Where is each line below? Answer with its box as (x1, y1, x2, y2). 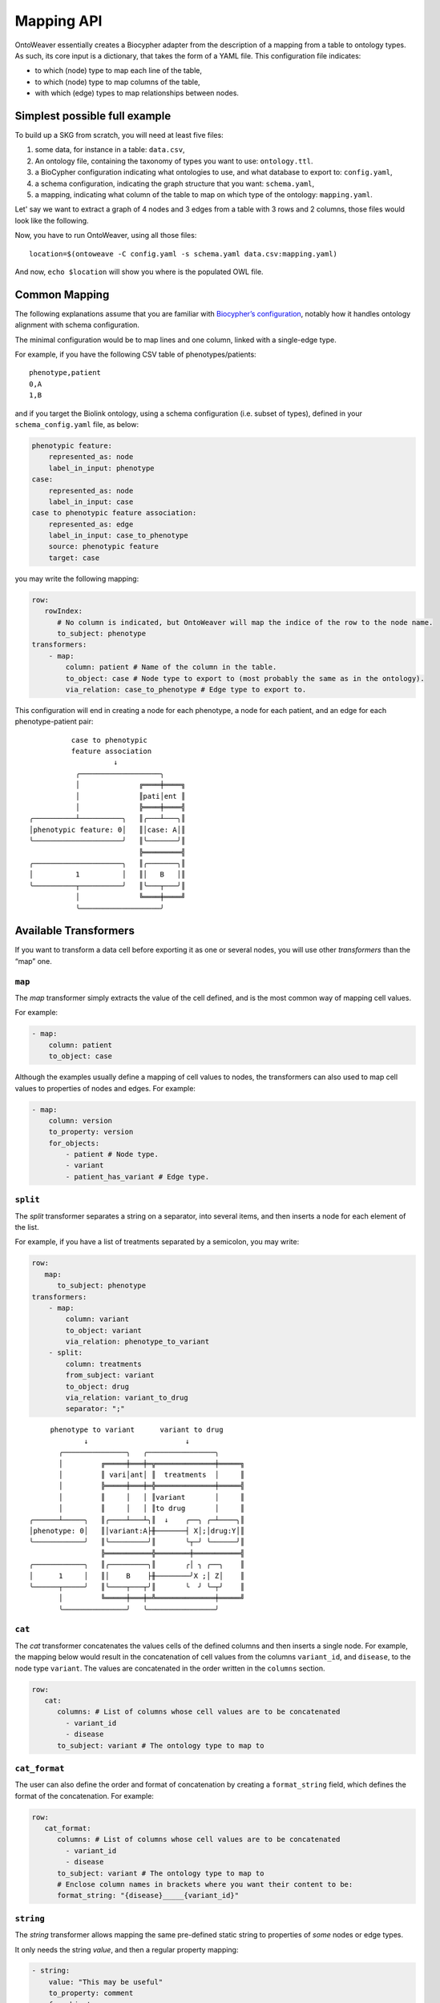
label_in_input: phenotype (48, 463, 155, 473)
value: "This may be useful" (48, 1977, 163, 1986)
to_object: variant (65, 1326, 142, 1335)
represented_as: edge (48, 519, 134, 529)
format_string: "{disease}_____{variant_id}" (57, 1891, 240, 1900)
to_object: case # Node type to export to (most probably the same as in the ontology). (65, 674, 425, 683)
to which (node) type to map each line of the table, (34, 66, 202, 75)
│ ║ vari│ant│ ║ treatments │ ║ (59, 1470, 244, 1479)
